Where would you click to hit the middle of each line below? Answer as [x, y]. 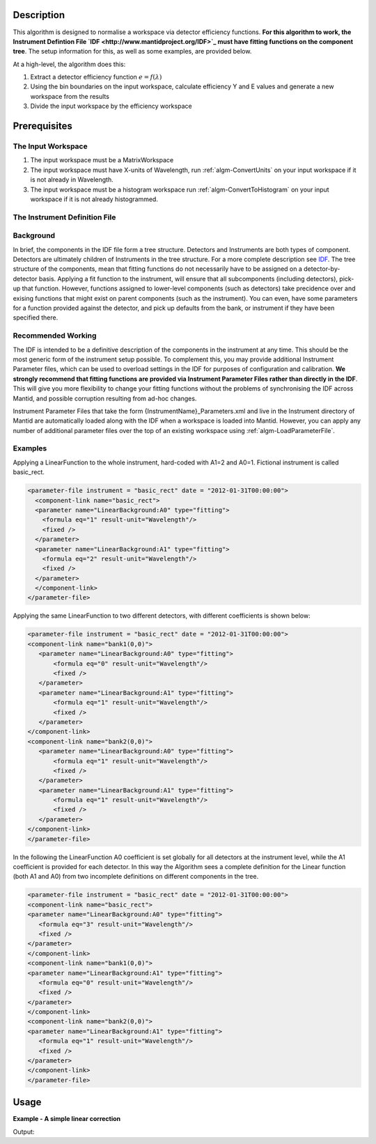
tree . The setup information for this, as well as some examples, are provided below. [132, 52]
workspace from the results [70, 96]
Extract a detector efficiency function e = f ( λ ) [96, 77]
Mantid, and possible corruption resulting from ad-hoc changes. [105, 398]
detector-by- [322, 269]
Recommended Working [55, 336]
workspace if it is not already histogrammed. [94, 199]
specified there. [36, 318]
